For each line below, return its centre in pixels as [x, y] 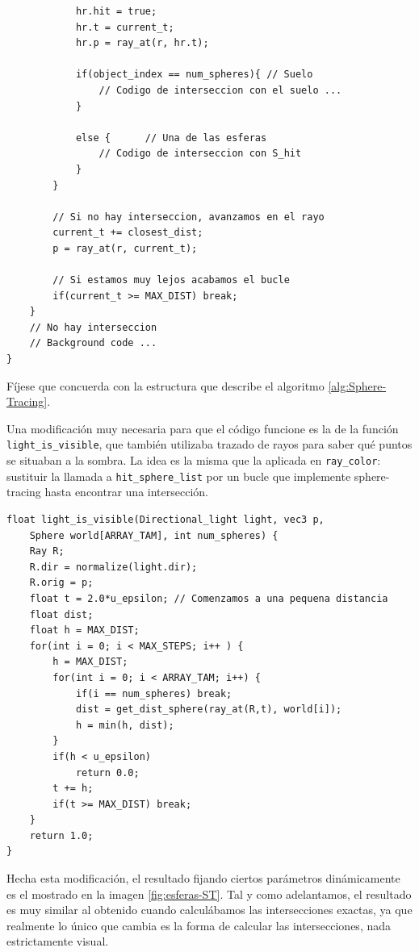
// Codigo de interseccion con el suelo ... [220, 90]
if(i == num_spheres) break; [154, 693]
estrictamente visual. [58, 941]
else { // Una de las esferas [171, 138]
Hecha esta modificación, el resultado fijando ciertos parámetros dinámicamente [203, 878]
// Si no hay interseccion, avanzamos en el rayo [189, 217]
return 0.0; [107, 772]
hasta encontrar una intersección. [126, 492]
